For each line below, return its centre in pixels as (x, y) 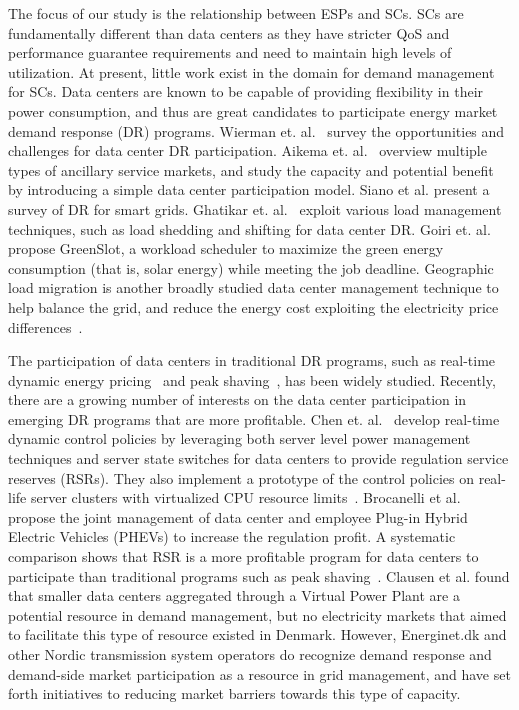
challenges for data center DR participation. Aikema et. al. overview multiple (247, 150)
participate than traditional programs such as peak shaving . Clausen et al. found (259, 575)
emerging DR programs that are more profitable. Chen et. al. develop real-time (254, 418)
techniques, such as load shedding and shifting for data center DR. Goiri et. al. (249, 228)
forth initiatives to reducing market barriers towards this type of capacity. (234, 693)
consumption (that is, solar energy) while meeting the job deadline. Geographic (251, 267)
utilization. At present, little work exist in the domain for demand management (251, 71)
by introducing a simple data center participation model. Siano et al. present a (249, 189)
